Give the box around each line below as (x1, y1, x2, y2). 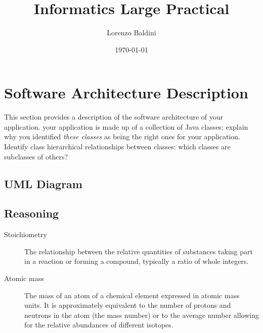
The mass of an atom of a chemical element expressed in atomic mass (24, 290, 240, 300)
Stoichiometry (4, 229, 47, 240)
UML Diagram (4, 176, 82, 191)
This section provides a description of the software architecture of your (4, 112, 224, 122)
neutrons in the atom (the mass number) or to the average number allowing (24, 309, 259, 320)
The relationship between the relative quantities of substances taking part (24, 246, 253, 256)
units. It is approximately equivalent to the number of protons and (24, 300, 231, 310)
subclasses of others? (4, 151, 68, 161)
